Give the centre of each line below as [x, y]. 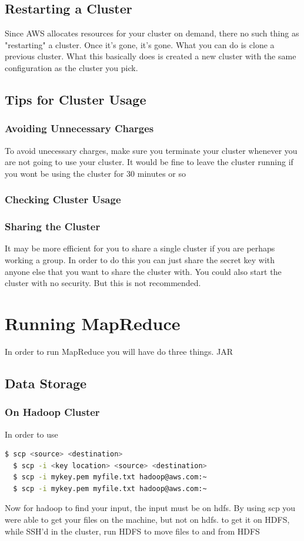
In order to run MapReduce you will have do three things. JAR [119, 351]
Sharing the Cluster [53, 226]
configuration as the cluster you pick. [71, 67]
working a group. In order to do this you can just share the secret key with [140, 260]
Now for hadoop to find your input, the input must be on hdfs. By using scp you [150, 508]
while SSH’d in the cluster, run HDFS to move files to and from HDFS [132, 531]
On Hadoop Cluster [52, 412]
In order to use [31, 434]
